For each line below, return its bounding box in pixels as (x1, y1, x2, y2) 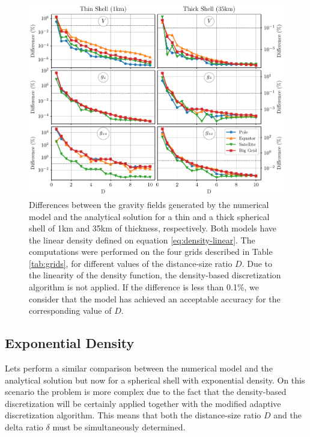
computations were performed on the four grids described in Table (29, 245, 273, 258)
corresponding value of (29, 304, 112, 317)
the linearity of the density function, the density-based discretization (29, 269, 281, 281)
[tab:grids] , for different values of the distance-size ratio (29, 257, 232, 269)
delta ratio (5, 421, 43, 433)
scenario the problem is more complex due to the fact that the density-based (5, 385, 287, 398)
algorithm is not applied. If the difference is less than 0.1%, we (29, 281, 260, 293)
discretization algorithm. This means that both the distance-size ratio (5, 409, 261, 421)
